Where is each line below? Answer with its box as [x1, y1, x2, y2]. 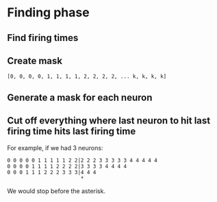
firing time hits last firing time [7, 126, 136, 137]
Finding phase [7, 5, 90, 20]
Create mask [7, 55, 63, 66]
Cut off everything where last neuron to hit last [7, 115, 211, 127]
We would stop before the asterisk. [7, 186, 106, 195]
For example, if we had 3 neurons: [7, 143, 103, 151]
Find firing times [7, 32, 79, 44]
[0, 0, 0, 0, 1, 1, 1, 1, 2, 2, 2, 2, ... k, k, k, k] [7, 73, 167, 80]
